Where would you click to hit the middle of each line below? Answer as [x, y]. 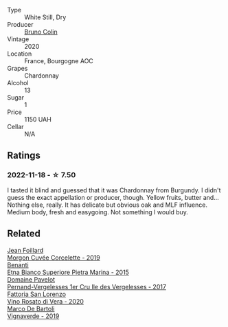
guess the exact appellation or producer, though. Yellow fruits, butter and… [113, 197]
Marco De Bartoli [31, 308]
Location [20, 54]
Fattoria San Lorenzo [37, 294]
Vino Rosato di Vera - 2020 [46, 301]
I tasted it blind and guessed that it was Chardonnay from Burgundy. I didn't [114, 190]
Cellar [15, 127]
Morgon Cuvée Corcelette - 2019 [54, 258]
